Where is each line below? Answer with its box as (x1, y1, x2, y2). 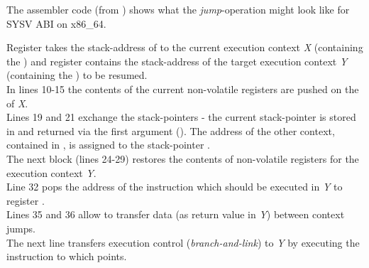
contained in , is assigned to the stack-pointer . (6, 137, 210, 152)
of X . (6, 95, 28, 110)
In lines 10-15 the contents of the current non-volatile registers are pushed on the (6, 81, 359, 96)
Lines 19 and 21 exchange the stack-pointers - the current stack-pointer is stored (6, 109, 356, 124)
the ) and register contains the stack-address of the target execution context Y (6, 53, 348, 68)
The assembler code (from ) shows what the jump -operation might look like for (6, 2, 350, 16)
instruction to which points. (6, 249, 127, 264)
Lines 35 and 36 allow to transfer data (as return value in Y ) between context (6, 207, 345, 222)
